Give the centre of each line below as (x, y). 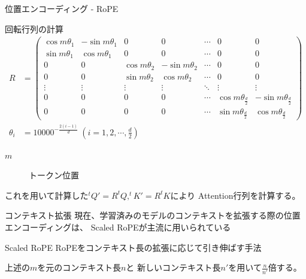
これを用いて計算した (47, 195)
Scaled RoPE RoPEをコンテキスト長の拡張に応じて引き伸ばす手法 (133, 247)
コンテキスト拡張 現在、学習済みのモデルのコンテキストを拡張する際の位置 (153, 215)
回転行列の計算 (34, 28)
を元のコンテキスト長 (79, 267)
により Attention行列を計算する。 (235, 195)
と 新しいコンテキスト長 (173, 267)
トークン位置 (54, 175)
